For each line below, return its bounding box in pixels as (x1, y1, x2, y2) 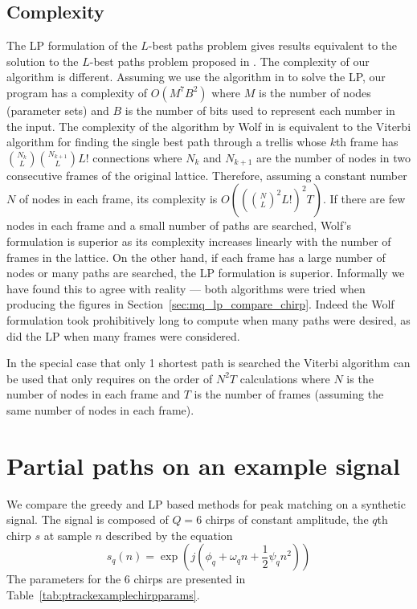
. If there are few (322, 190, 406, 207)
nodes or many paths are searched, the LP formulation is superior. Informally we (6, 264, 405, 281)
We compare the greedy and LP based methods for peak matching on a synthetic (6, 495, 406, 512)
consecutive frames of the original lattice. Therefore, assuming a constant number (6, 166, 407, 183)
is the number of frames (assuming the (194, 386, 384, 403)
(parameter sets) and (6, 101, 109, 118)
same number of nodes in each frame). (6, 401, 194, 418)
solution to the (6, 52, 79, 69)
